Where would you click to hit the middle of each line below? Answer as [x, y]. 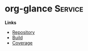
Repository [23, 32]
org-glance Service [44, 9]
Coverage [22, 42]
